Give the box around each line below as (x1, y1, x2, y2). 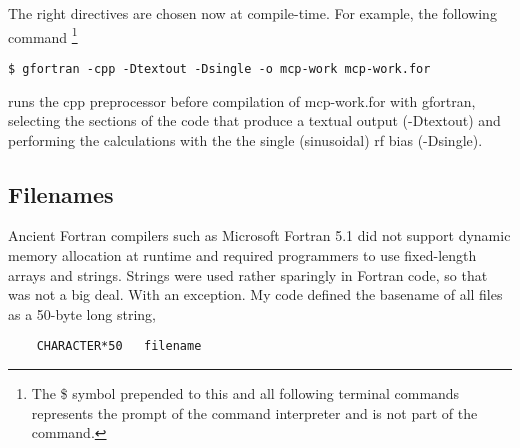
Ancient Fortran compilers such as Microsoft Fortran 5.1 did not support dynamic (8, 225, 511, 246)
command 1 (8, 23, 78, 47)
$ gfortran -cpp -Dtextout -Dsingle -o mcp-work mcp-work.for (8, 61, 431, 76)
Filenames (8, 178, 114, 209)
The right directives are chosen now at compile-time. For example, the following (8, 3, 497, 23)
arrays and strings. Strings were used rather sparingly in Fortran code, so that (8, 264, 488, 285)
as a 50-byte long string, (8, 303, 156, 324)
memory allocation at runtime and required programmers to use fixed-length (8, 245, 477, 266)
